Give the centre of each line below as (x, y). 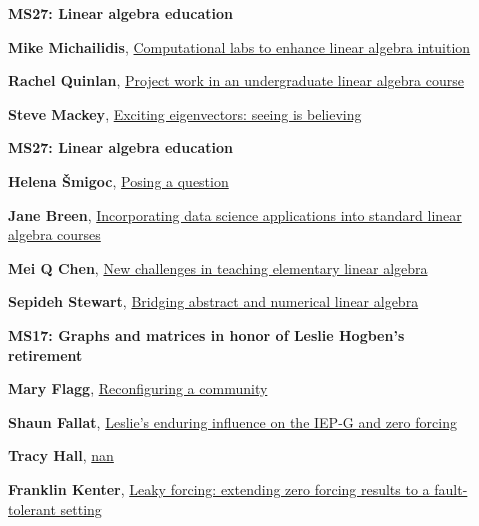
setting (81, 508)
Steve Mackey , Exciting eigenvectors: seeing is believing (185, 113)
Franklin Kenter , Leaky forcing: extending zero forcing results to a (219, 488)
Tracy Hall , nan (61, 455)
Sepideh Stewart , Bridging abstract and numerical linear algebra (213, 301)
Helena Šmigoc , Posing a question (118, 180)
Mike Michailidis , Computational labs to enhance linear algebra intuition (239, 46)
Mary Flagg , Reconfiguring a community (138, 388)
